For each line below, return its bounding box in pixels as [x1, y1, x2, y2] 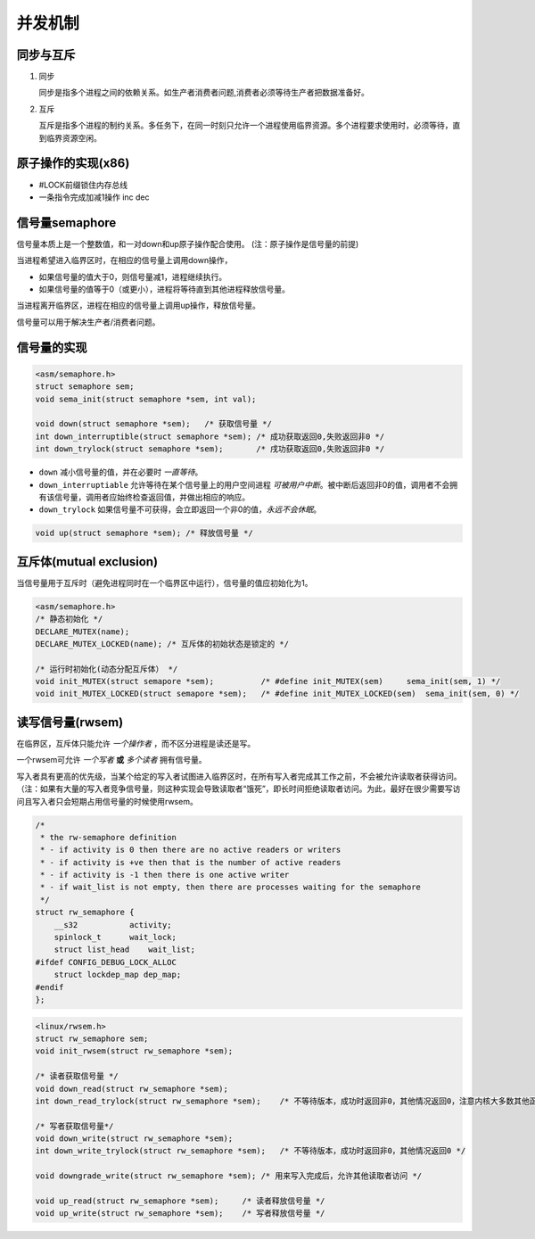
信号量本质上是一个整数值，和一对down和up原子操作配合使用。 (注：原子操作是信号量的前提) [16, 238, 359, 249]
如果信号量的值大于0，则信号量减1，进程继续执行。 [38, 271, 227, 282]
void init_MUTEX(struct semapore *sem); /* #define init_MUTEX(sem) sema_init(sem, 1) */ [35, 676, 501, 687]
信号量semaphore [16, 215, 117, 230]
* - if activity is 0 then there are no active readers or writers [40, 845, 342, 855]
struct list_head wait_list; [53, 945, 196, 954]
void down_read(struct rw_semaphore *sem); [35, 1084, 229, 1094]
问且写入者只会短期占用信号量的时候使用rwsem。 [16, 796, 198, 806]
